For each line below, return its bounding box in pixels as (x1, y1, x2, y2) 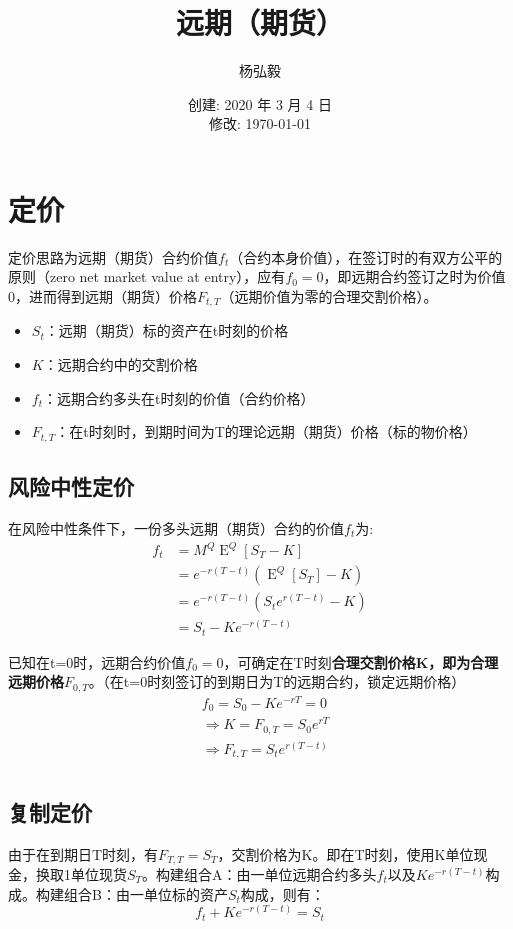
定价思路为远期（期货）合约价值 (8, 246, 218, 267)
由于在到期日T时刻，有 (8, 843, 159, 864)
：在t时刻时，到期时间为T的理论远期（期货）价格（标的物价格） (55, 421, 477, 442)
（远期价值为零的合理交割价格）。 (220, 286, 438, 307)
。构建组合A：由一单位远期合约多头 (142, 863, 377, 884)
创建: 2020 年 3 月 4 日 (188, 93, 332, 114)
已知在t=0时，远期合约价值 (8, 651, 186, 672)
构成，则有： (240, 883, 325, 904)
